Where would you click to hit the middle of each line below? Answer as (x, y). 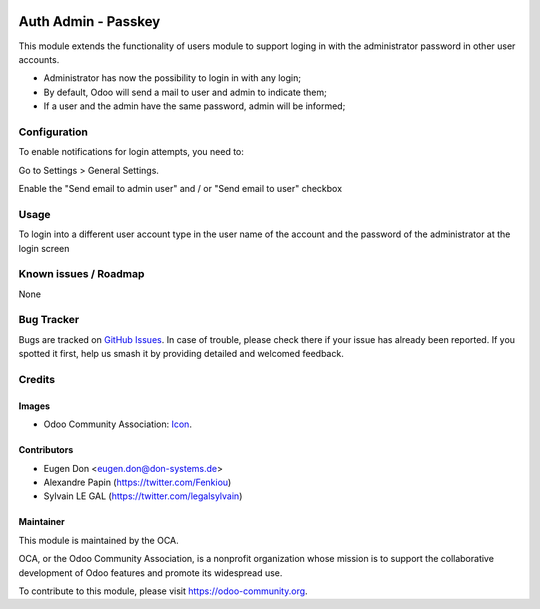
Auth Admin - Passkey (89, 21)
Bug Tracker (49, 320)
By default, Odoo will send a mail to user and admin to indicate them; (185, 92)
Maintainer (41, 522)
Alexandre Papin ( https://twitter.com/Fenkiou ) (137, 482)
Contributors (46, 450)
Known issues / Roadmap (81, 274)
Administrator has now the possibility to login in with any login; (172, 78)
